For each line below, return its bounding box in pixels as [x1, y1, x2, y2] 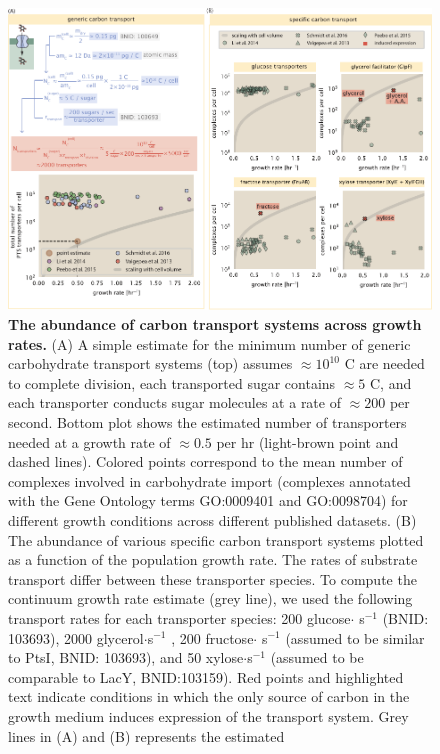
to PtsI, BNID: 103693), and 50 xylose [8, 647, 244, 668]
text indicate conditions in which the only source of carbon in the [8, 686, 410, 707]
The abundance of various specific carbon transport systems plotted [8, 529, 424, 550]
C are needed [344, 353, 425, 374]
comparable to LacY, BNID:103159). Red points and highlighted [8, 666, 404, 687]
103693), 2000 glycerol [8, 627, 144, 648]
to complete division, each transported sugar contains [8, 372, 336, 393]
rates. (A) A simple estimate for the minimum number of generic [8, 333, 411, 354]
